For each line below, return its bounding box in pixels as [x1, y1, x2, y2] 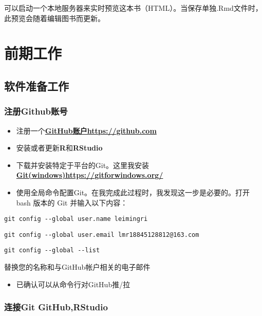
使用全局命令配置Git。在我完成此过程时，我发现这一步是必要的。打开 [16, 187, 250, 197]
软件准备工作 [4, 78, 69, 94]
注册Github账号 [4, 105, 68, 118]
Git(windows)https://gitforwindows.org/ [16, 170, 163, 180]
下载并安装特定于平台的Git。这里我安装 [16, 159, 149, 170]
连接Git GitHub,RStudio [4, 301, 108, 313]
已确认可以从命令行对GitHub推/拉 [16, 278, 130, 289]
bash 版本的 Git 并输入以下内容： [16, 197, 128, 208]
